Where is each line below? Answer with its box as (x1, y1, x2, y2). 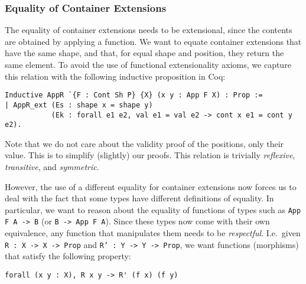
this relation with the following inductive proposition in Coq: (5, 70, 226, 82)
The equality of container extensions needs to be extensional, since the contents (5, 24, 292, 36)
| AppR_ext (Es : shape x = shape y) (5, 100, 153, 109)
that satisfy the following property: (5, 250, 131, 262)
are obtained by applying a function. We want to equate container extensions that (5, 35, 302, 47)
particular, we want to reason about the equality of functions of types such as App (5, 203, 301, 216)
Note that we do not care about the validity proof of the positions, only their (5, 137, 284, 149)
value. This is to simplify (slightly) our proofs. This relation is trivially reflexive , (5, 149, 295, 161)
